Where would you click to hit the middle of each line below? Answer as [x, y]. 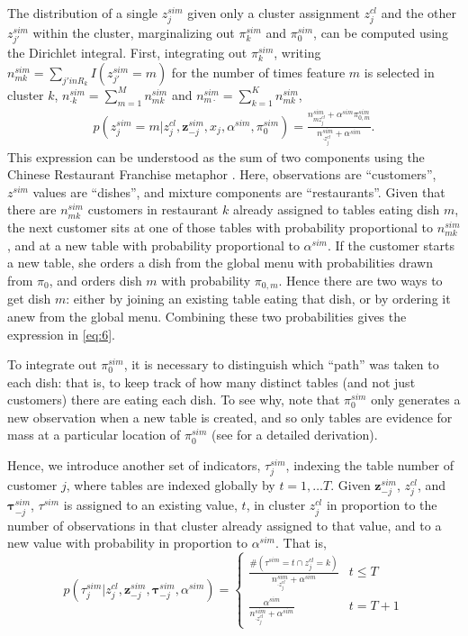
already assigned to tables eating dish [336, 209]
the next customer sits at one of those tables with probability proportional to [220, 227]
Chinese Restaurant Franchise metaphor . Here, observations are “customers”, [222, 174]
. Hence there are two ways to [360, 280]
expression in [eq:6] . [62, 334]
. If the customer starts [391, 245]
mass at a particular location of [94, 435]
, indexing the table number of [369, 465]
